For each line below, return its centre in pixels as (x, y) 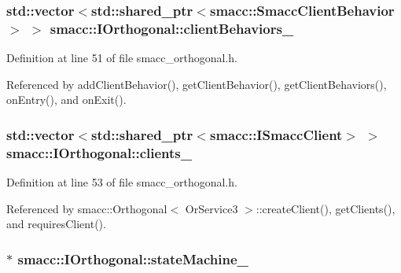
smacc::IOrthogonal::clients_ (99, 152)
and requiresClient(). (56, 224)
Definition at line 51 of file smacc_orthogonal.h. (122, 58)
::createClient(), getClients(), (326, 208)
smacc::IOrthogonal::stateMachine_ (133, 258)
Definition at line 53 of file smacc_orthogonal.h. (122, 182)
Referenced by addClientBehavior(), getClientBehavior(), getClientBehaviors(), (197, 84)
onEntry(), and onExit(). (66, 100)
